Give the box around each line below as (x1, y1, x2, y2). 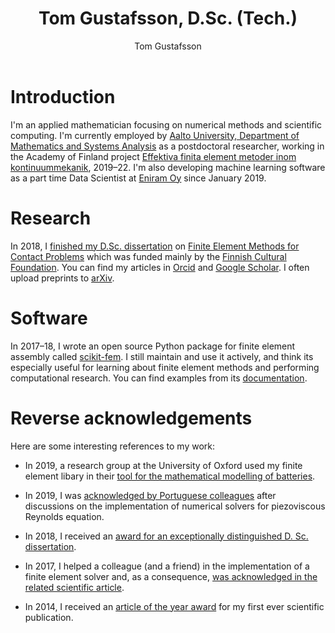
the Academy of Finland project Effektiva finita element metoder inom (10, 150, 297, 162)
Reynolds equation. (24, 510, 105, 522)
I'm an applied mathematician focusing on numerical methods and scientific (10, 118, 323, 131)
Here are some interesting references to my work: (10, 440, 216, 452)
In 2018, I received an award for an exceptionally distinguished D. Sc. (24, 530, 309, 542)
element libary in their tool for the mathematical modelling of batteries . (24, 470, 316, 482)
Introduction (10, 85, 116, 108)
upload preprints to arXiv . (10, 272, 115, 284)
